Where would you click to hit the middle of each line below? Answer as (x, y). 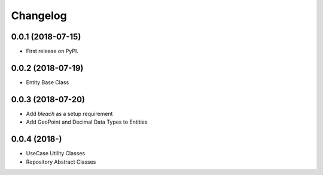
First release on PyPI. (52, 51)
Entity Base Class (48, 82)
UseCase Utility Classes (56, 153)
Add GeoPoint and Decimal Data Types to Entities (87, 122)
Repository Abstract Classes (61, 162)
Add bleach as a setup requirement (69, 113)
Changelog (39, 16)
